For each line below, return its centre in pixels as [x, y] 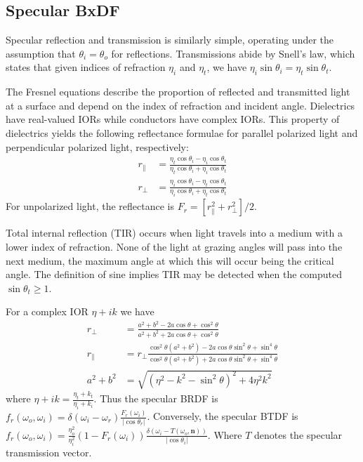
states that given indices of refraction [86, 67]
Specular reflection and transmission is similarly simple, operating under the [170, 40]
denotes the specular [298, 434]
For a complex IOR [47, 311]
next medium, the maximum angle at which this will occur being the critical [170, 260]
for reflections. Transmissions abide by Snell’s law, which [233, 53]
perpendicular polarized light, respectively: [97, 146]
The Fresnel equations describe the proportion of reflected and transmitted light [178, 92]
